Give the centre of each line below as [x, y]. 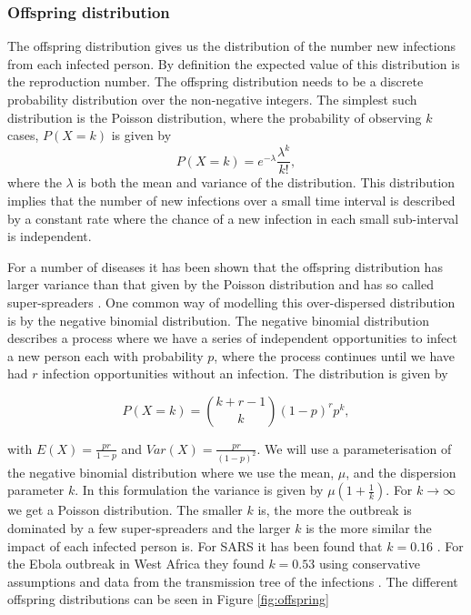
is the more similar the [369, 527]
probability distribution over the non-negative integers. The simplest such [212, 99]
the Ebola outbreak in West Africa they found [136, 564]
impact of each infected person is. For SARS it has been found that [195, 545]
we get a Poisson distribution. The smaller [125, 510]
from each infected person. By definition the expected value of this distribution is [234, 63]
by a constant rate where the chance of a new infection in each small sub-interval [233, 218]
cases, [23, 135]
